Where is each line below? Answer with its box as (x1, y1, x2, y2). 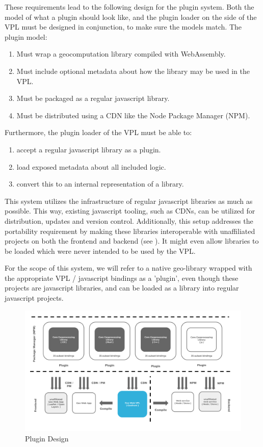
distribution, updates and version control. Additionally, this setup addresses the (5, 215, 253, 226)
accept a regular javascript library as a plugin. (16, 144, 161, 154)
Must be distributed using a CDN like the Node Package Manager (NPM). (16, 110, 250, 120)
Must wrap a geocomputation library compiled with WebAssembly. (16, 48, 226, 59)
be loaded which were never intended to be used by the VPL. (5, 245, 196, 256)
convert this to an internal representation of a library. (16, 178, 184, 189)
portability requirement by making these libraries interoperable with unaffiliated (5, 225, 255, 236)
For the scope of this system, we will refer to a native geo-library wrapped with (5, 262, 252, 273)
